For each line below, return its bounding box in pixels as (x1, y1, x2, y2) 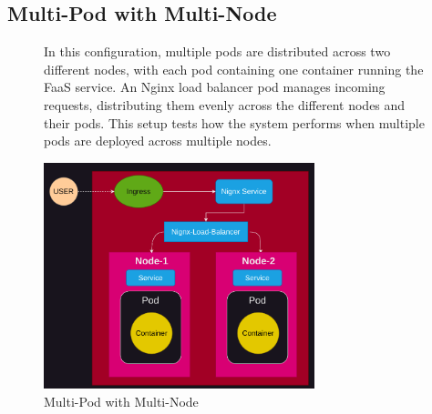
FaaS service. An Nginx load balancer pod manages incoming (44, 77, 386, 96)
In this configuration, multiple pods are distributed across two (44, 42, 391, 61)
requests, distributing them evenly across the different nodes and (44, 95, 406, 114)
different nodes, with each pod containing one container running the (44, 59, 424, 78)
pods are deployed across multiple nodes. (44, 131, 272, 150)
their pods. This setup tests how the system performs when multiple (44, 113, 425, 132)
